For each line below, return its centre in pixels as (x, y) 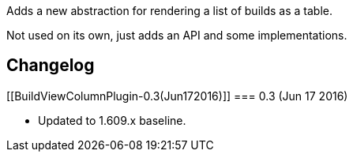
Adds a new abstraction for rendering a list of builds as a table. (169, 11)
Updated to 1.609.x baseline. (112, 120)
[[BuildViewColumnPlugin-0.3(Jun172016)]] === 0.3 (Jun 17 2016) (177, 96)
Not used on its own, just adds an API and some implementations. (177, 35)
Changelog (51, 66)
